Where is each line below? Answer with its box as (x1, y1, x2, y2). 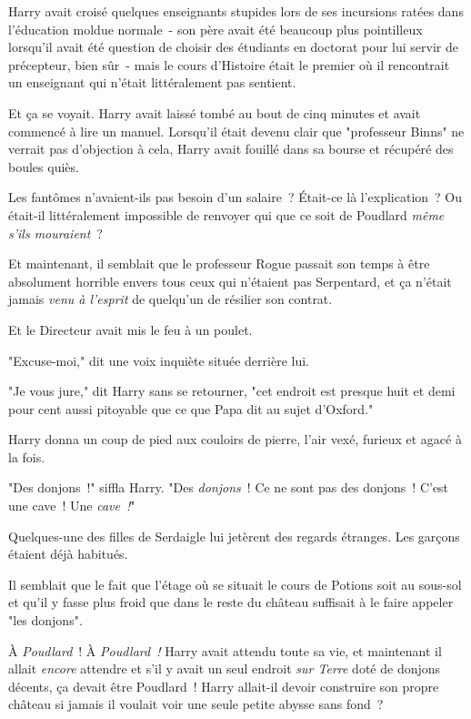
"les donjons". (8, 611, 83, 630)
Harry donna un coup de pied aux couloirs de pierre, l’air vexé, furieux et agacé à (8, 430, 462, 449)
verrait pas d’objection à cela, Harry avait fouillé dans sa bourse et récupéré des (8, 139, 454, 158)
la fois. (8, 447, 45, 466)
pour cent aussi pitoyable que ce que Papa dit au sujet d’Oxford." (8, 399, 374, 418)
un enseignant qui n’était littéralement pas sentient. (8, 73, 296, 92)
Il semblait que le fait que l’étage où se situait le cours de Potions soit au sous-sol (8, 574, 462, 593)
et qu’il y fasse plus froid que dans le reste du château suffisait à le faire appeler (8, 592, 454, 612)
